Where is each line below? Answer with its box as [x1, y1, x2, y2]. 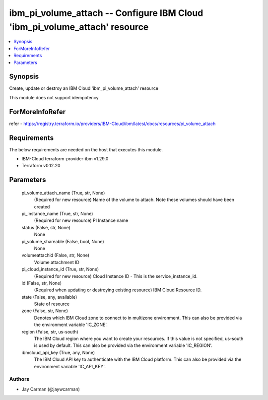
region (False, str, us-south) [21, 329, 79, 334]
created [34, 203, 50, 209]
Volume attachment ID [34, 259, 79, 265]
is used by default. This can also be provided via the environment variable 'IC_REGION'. [34, 342, 213, 348]
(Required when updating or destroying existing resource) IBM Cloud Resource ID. [34, 287, 202, 293]
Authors [9, 376, 30, 383]
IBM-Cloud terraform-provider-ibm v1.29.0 [21, 156, 109, 162]
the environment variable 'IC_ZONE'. [34, 322, 108, 328]
